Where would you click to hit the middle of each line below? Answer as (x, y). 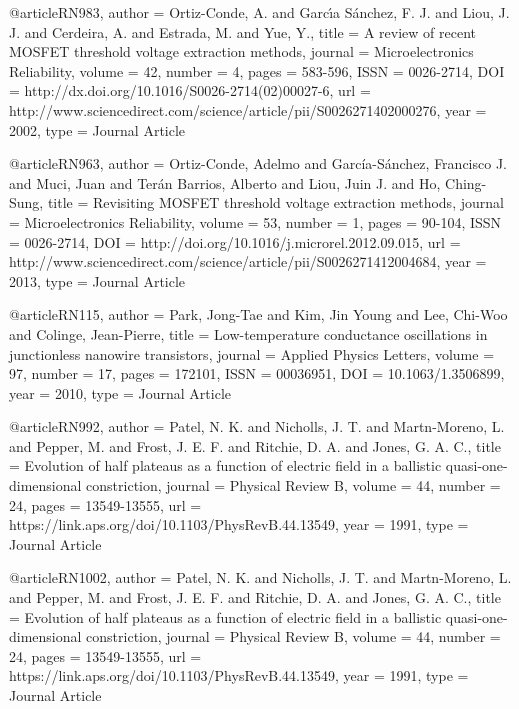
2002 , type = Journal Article (97, 129)
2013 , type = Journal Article (97, 280)
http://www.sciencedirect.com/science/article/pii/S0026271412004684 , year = (248, 261)
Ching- (466, 182)
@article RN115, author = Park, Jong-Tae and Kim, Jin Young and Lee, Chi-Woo (258, 314)
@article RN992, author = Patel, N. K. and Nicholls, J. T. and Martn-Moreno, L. (257, 426)
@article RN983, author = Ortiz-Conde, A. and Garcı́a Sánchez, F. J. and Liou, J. (259, 12)
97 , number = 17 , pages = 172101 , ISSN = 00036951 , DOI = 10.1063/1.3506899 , (257, 373)
